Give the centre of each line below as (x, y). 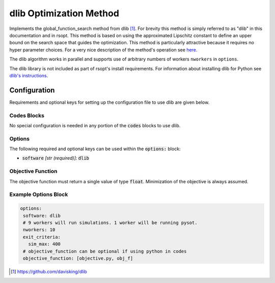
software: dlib (42, 216)
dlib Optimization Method (64, 13)
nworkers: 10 (39, 230)
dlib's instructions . (29, 75)
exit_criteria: (42, 237)
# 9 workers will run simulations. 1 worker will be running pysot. (110, 222)
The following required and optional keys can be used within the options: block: (95, 149)
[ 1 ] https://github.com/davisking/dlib (49, 271)
